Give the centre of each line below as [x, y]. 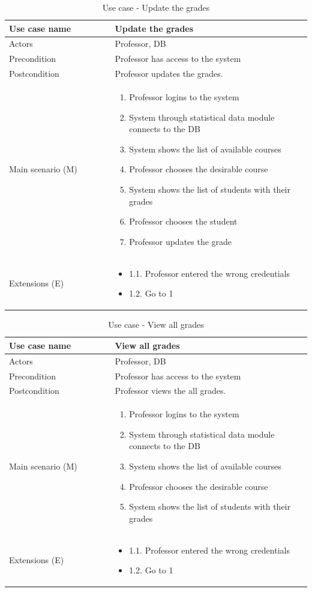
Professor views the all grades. [170, 391]
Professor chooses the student [183, 221]
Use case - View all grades [156, 325]
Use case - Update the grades [156, 7]
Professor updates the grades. [169, 74]
